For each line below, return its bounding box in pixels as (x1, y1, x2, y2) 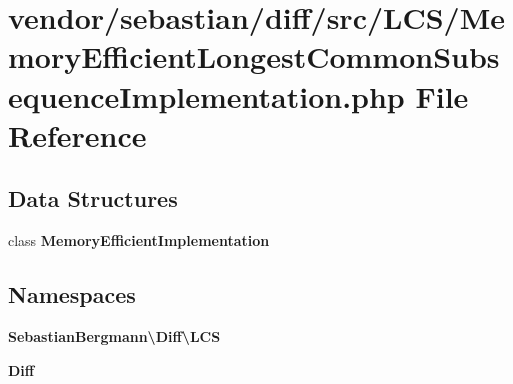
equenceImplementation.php (8, 75, 405, 116)
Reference (8, 114, 147, 155)
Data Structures (8, 183, 178, 214)
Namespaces (8, 279, 136, 310)
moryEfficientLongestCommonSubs (8, 36, 500, 77)
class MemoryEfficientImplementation (8, 230, 270, 251)
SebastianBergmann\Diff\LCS (8, 325, 221, 346)
